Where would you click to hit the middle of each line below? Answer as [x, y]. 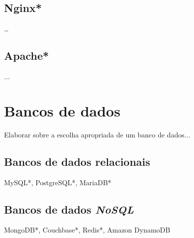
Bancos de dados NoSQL [69, 209]
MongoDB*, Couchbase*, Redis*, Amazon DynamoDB [87, 230]
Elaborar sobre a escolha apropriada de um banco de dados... [97, 134]
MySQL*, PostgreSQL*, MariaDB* [58, 182]
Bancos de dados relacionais [77, 161]
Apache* [27, 56]
